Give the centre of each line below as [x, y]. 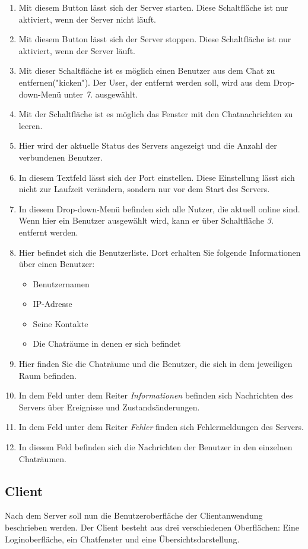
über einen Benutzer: [57, 264]
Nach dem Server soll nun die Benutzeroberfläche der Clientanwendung [134, 515]
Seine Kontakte [61, 323]
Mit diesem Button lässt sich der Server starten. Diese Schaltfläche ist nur [153, 7]
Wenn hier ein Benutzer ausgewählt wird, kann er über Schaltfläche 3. [146, 220]
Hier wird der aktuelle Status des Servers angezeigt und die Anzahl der [148, 145]
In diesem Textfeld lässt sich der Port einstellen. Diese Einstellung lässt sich [157, 177]
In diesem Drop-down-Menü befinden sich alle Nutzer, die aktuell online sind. [159, 208]
